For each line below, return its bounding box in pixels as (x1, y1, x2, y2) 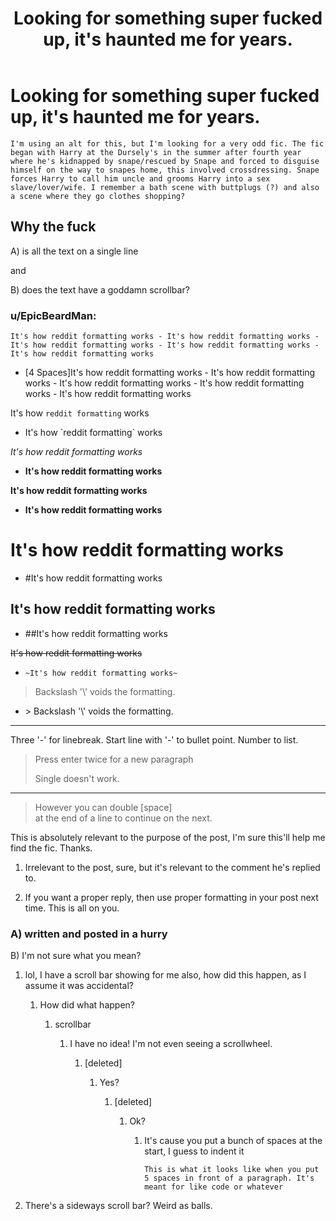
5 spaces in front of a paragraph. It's (144, 1173, 315, 1184)
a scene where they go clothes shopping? (10, 191, 186, 201)
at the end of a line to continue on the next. (34, 812, 213, 824)
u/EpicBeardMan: (10, 308, 97, 322)
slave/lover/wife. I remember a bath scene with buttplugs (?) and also (10, 182, 320, 192)
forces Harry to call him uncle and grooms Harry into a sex (10, 173, 271, 184)
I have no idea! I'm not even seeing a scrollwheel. (69, 1038, 273, 1050)
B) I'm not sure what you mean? (10, 950, 142, 962)
